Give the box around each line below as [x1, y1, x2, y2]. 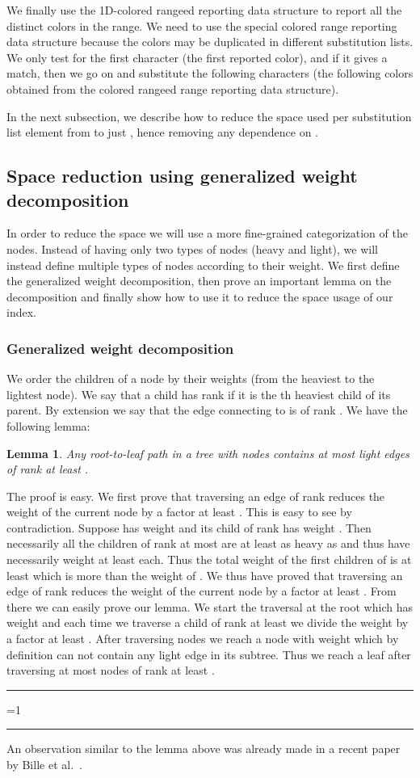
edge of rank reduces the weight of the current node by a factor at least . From [6, 582, 397, 599]
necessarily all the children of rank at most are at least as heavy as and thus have [6, 535, 410, 552]
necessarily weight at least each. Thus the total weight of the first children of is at [6, 551, 412, 568]
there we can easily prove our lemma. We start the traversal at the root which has [6, 598, 413, 615]
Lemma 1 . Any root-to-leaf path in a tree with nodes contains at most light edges [6, 444, 409, 461]
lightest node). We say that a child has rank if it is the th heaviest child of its [6, 385, 391, 402]
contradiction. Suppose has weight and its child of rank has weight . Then [6, 519, 372, 536]
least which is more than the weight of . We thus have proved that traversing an [6, 566, 403, 583]
